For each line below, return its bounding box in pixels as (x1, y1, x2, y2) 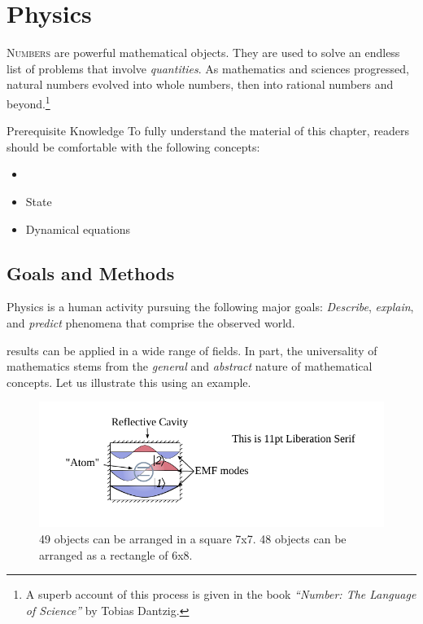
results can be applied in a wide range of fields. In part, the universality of (7, 341, 377, 358)
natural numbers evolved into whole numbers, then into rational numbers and (7, 76, 394, 93)
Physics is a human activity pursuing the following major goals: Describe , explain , (7, 298, 414, 315)
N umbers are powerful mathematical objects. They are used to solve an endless (7, 44, 400, 61)
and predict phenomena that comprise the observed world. (7, 314, 295, 331)
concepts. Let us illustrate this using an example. (7, 373, 251, 390)
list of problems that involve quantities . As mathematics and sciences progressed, (7, 59, 409, 77)
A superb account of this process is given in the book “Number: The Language (25, 586, 416, 603)
